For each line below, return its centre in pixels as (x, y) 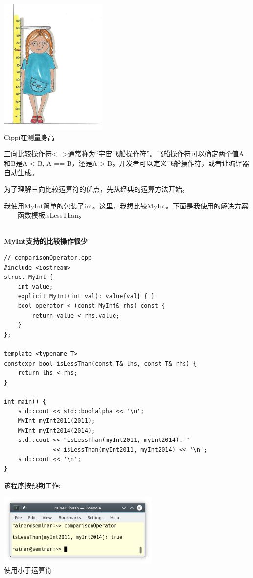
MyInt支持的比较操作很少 (46, 241)
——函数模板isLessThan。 (45, 215)
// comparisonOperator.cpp (48, 258)
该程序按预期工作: (32, 485)
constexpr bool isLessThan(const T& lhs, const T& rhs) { (100, 363)
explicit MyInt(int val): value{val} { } (86, 296)
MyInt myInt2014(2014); (57, 430)
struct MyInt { (29, 277)
